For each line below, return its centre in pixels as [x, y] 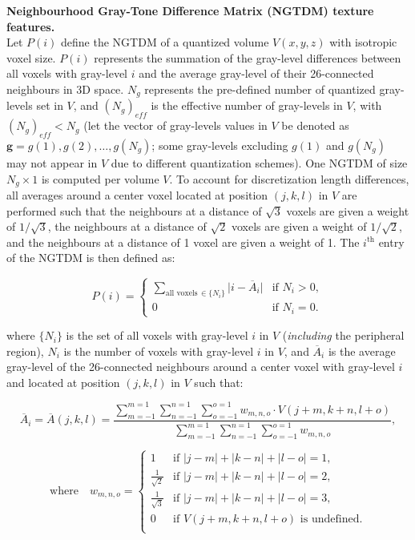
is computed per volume [100, 178]
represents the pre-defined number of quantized [260, 89]
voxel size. [31, 57]
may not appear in [52, 163]
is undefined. [331, 519]
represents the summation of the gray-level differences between [248, 57]
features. [31, 26]
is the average [362, 351]
